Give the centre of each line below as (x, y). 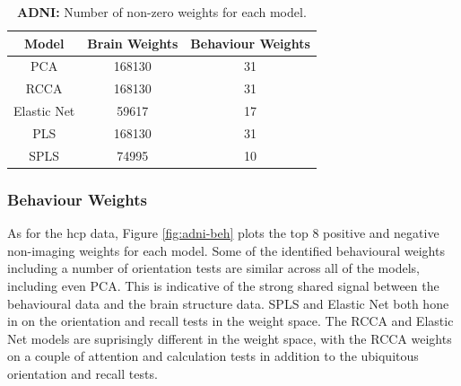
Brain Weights (133, 43)
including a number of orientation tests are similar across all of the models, (213, 268)
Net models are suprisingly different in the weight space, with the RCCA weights (230, 338)
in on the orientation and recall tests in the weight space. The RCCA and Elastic (230, 321)
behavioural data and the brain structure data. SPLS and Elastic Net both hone (228, 303)
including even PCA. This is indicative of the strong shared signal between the (223, 285)
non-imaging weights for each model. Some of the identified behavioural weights (226, 250)
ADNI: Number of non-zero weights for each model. (161, 12)
